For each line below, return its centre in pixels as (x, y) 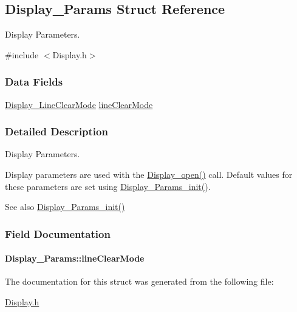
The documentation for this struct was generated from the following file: (139, 281)
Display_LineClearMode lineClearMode (79, 104)
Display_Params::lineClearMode (75, 258)
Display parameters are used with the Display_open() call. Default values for (149, 175)
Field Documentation (58, 233)
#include (22, 54)
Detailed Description (56, 131)
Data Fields (34, 82)
